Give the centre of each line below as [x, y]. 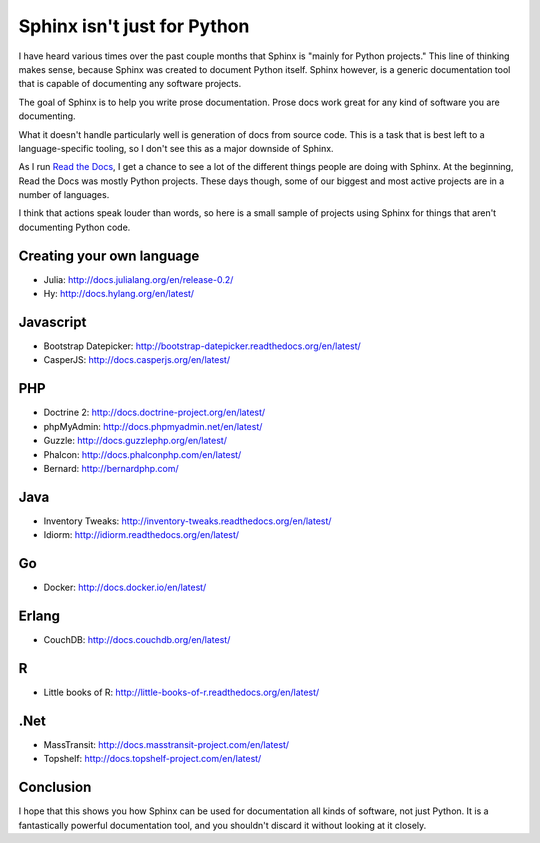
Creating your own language [109, 255]
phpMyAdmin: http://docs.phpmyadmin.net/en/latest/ [153, 426]
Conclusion [55, 787]
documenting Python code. [74, 227]
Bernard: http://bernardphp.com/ [111, 468]
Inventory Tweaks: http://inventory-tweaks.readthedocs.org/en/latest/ [187, 521]
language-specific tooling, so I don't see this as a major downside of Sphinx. [176, 148]
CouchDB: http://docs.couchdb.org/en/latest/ [137, 640]
